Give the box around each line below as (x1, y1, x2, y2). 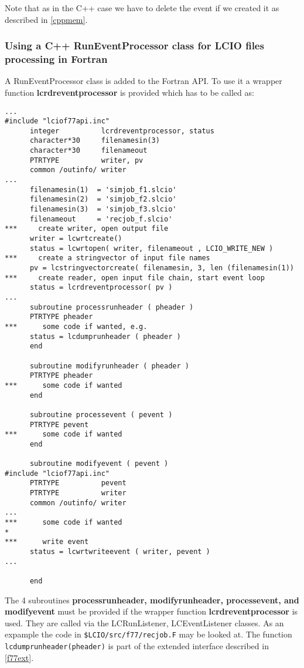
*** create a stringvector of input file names (5, 254, 210, 263)
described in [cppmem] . (5, 13, 88, 25)
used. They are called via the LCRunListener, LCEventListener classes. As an (5, 616, 284, 629)
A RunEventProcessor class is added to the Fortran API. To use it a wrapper (5, 75, 282, 87)
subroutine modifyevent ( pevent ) (29, 459, 169, 468)
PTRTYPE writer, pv (29, 156, 144, 165)
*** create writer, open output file (5, 224, 169, 233)
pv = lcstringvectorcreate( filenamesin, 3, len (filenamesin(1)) (29, 264, 294, 273)
